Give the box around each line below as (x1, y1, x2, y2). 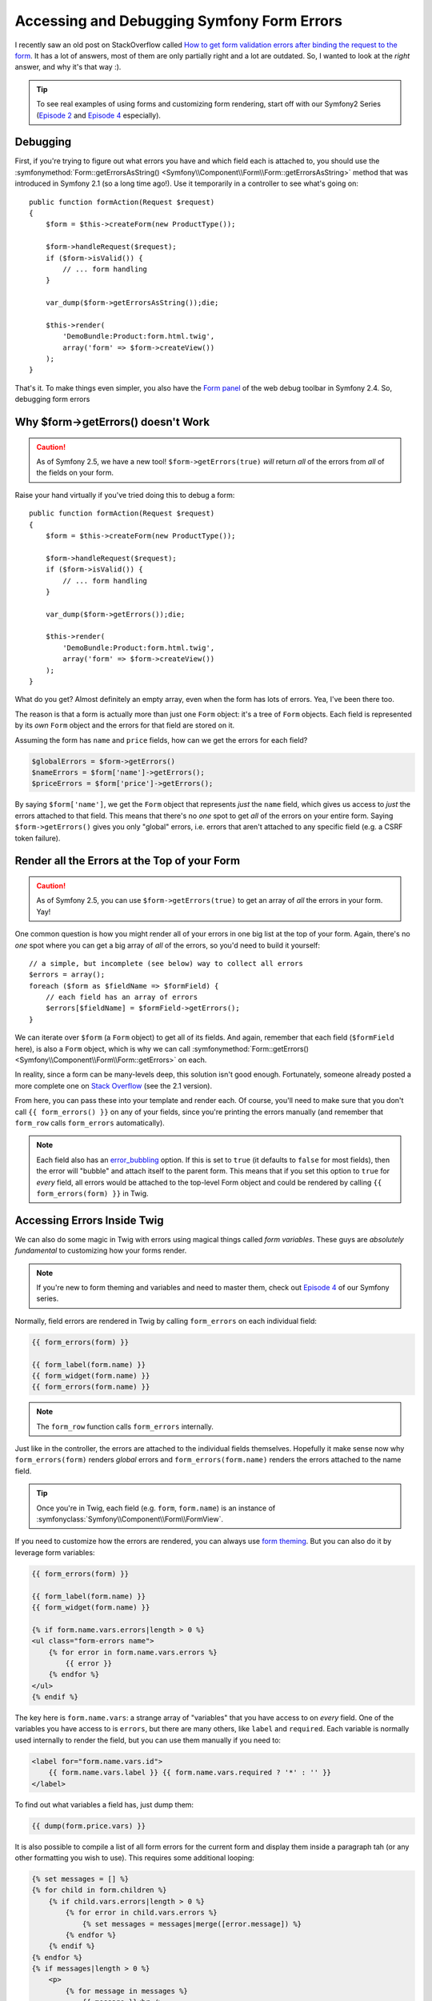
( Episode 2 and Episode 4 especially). (36, 110, 162, 120)
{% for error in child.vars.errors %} (65, 1908, 218, 1917)
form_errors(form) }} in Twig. (36, 1189, 149, 1198)
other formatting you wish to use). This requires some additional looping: (14, 1853, 255, 1863)
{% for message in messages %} (65, 1986, 188, 1995)
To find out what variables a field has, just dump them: (14, 1799, 194, 1809)
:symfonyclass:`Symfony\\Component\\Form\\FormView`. (36, 1514, 224, 1524)
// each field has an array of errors (45, 992, 198, 1002)
